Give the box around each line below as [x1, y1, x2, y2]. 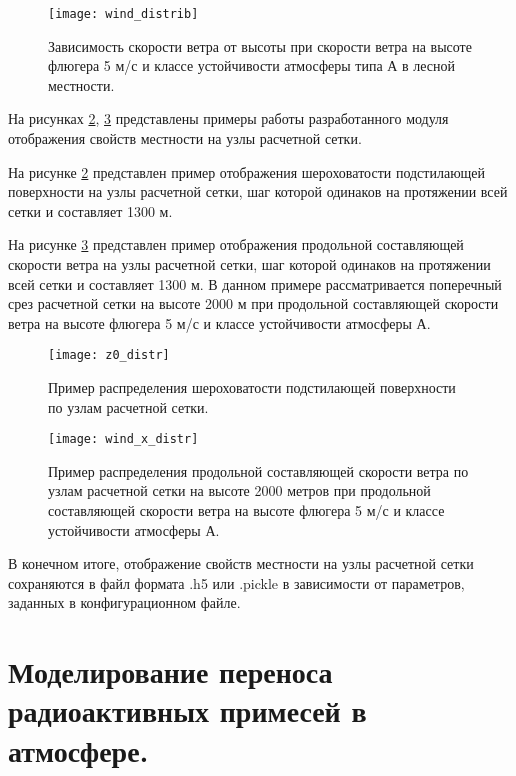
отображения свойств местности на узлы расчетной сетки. [8, 128, 362, 149]
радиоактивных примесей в [8, 690, 367, 731]
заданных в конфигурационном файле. [8, 592, 241, 613]
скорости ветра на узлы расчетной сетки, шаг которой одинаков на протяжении [8, 254, 491, 274]
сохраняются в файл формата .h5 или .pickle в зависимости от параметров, [8, 572, 465, 593]
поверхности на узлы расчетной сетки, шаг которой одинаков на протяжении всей [8, 181, 508, 202]
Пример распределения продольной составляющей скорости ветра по [48, 460, 469, 481]
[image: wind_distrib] [48, 7, 199, 21]
